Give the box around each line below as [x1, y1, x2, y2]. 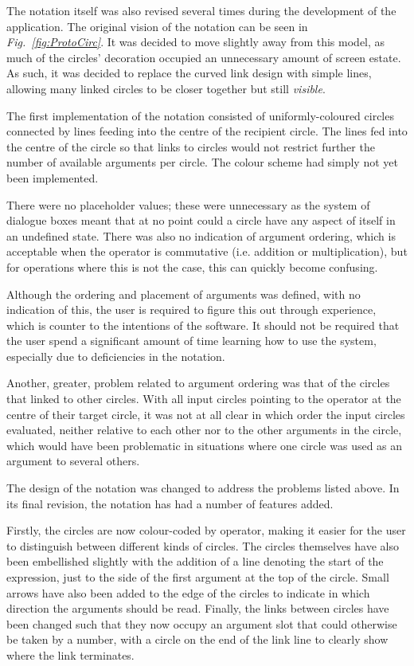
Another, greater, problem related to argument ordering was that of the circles [6, 374, 390, 391]
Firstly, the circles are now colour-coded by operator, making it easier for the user [6, 522, 406, 539]
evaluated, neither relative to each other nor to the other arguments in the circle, [6, 421, 402, 438]
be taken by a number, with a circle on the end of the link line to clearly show [6, 631, 389, 648]
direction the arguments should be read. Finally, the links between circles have [6, 600, 389, 617]
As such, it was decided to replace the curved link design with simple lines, [6, 65, 372, 81]
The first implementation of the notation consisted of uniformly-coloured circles [6, 107, 394, 123]
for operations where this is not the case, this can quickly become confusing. [6, 258, 378, 275]
